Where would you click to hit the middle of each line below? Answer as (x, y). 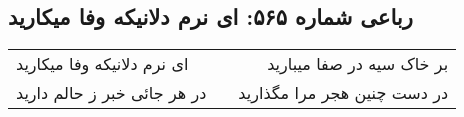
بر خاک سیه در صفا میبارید (358, 64)
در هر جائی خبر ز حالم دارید (111, 93)
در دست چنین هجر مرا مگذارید (343, 93)
